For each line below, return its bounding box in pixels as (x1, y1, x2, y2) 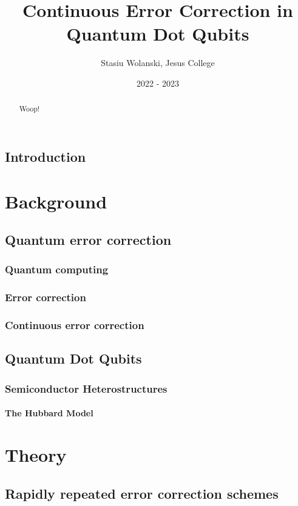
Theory (5, 442, 67, 467)
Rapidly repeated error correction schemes (5, 484, 279, 502)
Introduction (5, 147, 86, 165)
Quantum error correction (5, 230, 172, 249)
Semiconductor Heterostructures (5, 381, 168, 396)
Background (5, 188, 107, 213)
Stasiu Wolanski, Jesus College (101, 56, 215, 69)
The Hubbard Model (5, 407, 93, 419)
